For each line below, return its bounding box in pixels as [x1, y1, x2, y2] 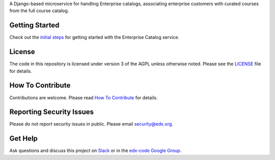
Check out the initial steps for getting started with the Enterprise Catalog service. [9, 34, 180, 41]
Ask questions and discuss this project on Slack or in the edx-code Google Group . [9, 147, 182, 154]
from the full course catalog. [9, 8, 69, 14]
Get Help [9, 134, 38, 143]
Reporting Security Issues [9, 108, 94, 116]
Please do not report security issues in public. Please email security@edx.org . [9, 121, 173, 127]
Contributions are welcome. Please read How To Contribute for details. [9, 94, 158, 101]
